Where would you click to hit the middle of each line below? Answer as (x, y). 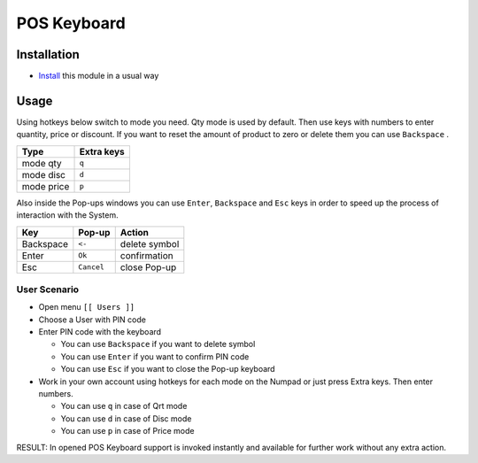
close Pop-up (148, 267)
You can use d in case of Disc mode (126, 418)
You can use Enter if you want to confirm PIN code (155, 356)
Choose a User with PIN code (92, 320)
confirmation (146, 255)
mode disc (44, 174)
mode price (46, 186)
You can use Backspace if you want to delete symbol (158, 344)
